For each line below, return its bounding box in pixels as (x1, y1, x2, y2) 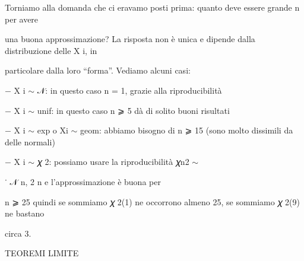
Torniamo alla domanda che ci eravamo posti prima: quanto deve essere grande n (5, 1, 300, 13)
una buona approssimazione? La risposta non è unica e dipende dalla (5, 33, 255, 45)
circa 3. (5, 227, 31, 239)
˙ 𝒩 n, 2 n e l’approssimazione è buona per (5, 175, 161, 187)
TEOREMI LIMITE (5, 247, 79, 259)
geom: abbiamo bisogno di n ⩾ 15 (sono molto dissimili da (80, 124, 293, 136)
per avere (5, 12, 39, 25)
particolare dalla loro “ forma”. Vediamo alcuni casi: (5, 64, 191, 77)
